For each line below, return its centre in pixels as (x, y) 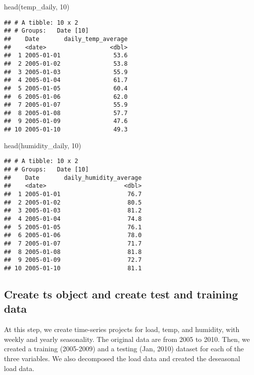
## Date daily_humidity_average (73, 178)
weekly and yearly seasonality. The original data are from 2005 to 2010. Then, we (127, 339)
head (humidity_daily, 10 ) (43, 145)
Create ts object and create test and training (121, 294)
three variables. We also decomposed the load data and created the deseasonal (122, 358)
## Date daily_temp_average (66, 39)
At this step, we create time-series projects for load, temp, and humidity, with (122, 329)
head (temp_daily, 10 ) (37, 6)
